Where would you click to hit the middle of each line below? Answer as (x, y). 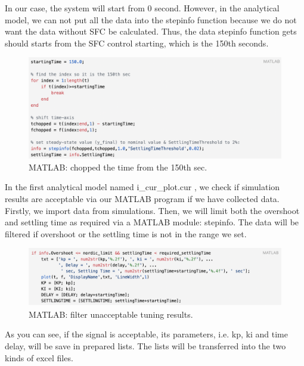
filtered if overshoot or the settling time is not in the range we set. (126, 233)
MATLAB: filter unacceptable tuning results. (111, 314)
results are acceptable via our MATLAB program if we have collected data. (142, 198)
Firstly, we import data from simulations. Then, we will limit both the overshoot (152, 210)
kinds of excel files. (39, 357)
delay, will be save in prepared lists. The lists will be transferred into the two (145, 345)
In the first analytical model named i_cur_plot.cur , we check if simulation (142, 187)
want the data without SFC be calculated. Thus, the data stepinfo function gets (151, 31)
